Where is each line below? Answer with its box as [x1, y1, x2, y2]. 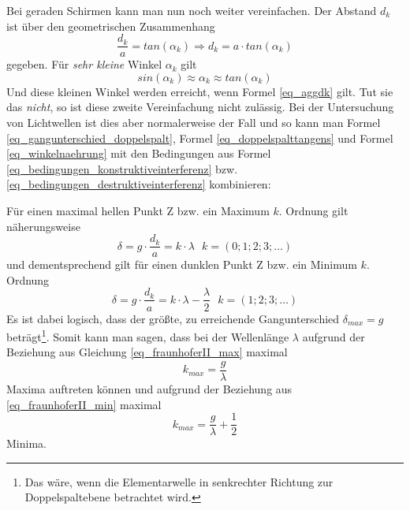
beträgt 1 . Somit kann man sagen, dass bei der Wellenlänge [6, 326, 289, 344]
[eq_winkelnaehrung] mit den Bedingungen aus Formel [6, 145, 271, 162]
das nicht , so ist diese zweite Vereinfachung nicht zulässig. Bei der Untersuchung [6, 99, 394, 115]
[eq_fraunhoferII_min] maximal [6, 396, 162, 412]
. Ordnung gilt [278, 203, 348, 218]
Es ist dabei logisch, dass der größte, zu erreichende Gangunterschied [6, 310, 340, 326]
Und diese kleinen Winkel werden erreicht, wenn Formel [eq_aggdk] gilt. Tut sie [6, 83, 393, 99]
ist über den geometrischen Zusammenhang [6, 17, 215, 34]
